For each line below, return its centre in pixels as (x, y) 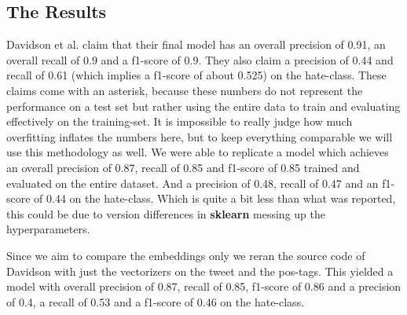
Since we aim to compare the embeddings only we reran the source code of (186, 255)
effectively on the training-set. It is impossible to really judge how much (180, 121)
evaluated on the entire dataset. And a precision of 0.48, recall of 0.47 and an (192, 183)
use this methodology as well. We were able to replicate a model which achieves (198, 152)
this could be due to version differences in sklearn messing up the (166, 213)
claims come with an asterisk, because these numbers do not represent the (185, 90)
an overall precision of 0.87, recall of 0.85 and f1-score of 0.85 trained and (183, 167)
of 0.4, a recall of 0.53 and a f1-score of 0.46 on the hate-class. (156, 301)
